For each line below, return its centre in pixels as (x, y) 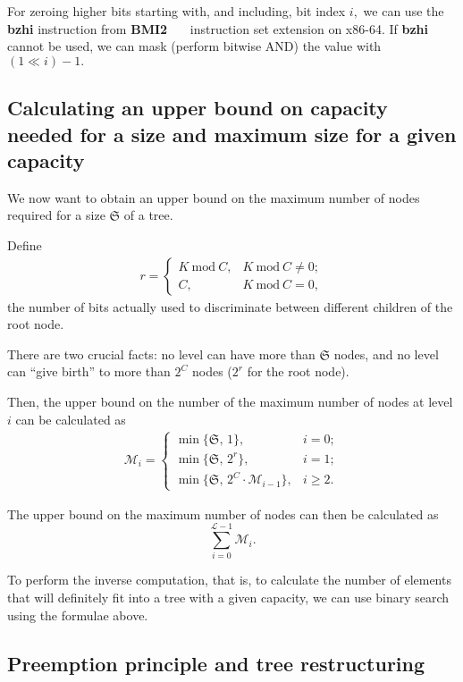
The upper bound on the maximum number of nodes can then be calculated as (223, 514)
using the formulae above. (78, 615)
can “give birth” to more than (89, 371)
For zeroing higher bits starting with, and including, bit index (177, 11)
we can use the (404, 11)
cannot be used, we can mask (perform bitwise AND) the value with (194, 46)
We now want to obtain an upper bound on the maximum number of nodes (214, 197)
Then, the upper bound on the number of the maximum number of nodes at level (230, 401)
